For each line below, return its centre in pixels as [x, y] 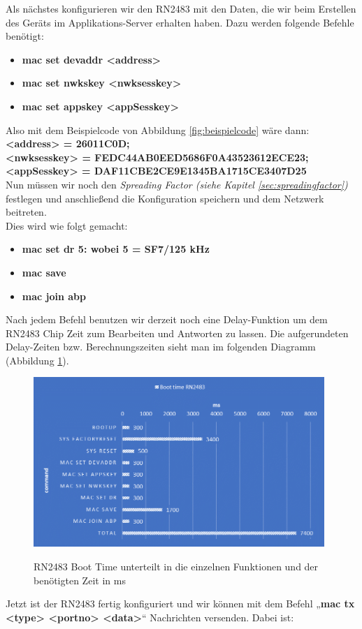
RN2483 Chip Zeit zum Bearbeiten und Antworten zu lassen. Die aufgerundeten [177, 333]
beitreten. [26, 212]
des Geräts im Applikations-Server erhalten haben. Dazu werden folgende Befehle [180, 22]
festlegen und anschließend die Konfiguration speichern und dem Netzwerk [165, 198]
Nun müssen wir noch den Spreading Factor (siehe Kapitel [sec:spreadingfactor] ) [177, 184]
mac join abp [54, 296]
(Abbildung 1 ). [37, 360]
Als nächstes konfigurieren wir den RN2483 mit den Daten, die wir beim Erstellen [181, 8]
